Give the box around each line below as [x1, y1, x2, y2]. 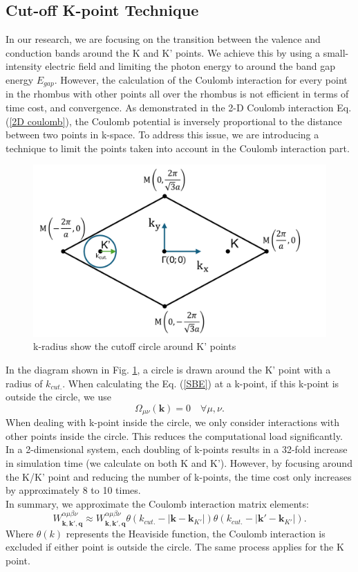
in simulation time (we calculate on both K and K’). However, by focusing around [6, 456, 352, 470]
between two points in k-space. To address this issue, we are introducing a [6, 127, 319, 142]
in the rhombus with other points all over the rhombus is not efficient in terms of [6, 86, 349, 101]
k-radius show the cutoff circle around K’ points [33, 339, 236, 353]
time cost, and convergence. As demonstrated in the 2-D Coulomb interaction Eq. [6, 100, 352, 115]
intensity [6, 59, 42, 73]
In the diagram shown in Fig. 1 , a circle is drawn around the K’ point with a [6, 362, 331, 377]
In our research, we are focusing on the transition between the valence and [6, 32, 321, 46]
